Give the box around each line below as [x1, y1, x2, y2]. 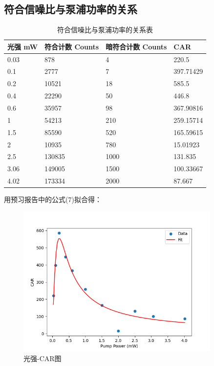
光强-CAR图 [23, 353, 62, 363]
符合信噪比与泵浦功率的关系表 [57, 24, 153, 35]
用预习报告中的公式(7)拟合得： [4, 194, 102, 205]
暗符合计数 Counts [106, 41, 167, 51]
